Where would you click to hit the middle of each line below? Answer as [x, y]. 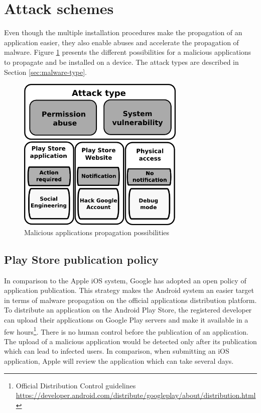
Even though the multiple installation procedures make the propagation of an [123, 32]
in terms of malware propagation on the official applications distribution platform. [130, 300]
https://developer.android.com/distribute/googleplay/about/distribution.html [136, 395]
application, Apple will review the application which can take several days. [119, 361]
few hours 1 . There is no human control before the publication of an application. [126, 331]
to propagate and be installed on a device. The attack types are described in [121, 62]
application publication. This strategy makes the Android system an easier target [129, 290]
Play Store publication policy [81, 259]
